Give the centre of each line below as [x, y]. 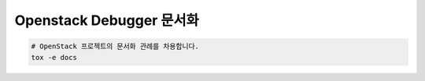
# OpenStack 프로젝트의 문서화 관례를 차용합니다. [115, 46]
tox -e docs [54, 57]
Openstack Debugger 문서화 [107, 20]
